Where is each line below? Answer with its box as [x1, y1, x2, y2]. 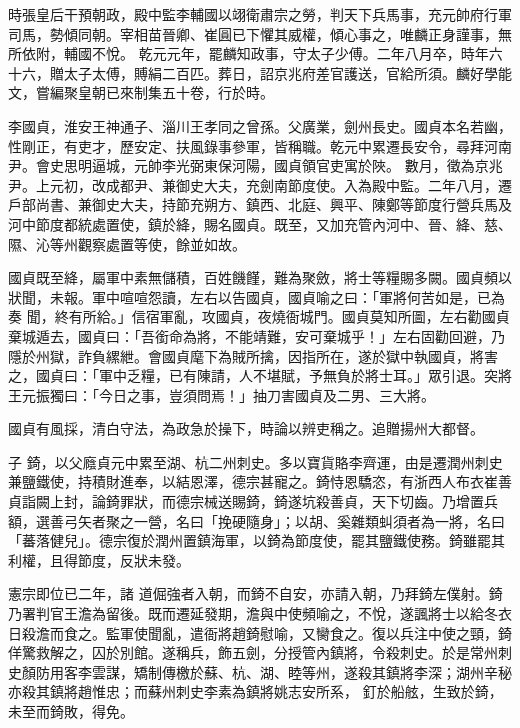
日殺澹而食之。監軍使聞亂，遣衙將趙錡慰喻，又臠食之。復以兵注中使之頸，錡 [8, 622, 512, 643]
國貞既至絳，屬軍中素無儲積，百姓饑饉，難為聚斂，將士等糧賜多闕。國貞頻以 [8, 267, 512, 288]
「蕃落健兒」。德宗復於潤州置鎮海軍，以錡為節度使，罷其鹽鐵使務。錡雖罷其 [8, 530, 505, 551]
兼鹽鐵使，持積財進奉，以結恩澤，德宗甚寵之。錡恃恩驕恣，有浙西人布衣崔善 [8, 471, 512, 492]
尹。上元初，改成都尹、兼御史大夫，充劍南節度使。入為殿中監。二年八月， [8, 174, 498, 195]
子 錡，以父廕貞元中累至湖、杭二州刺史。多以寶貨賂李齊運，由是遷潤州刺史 [8, 451, 503, 472]
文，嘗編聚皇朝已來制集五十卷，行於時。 [8, 82, 274, 103]
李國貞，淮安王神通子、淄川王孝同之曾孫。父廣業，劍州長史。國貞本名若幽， [8, 115, 512, 136]
